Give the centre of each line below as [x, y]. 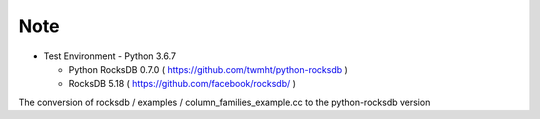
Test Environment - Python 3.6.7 [110, 56]
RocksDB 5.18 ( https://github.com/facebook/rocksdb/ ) [182, 84]
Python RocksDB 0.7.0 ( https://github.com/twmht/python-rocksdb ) [208, 69]
